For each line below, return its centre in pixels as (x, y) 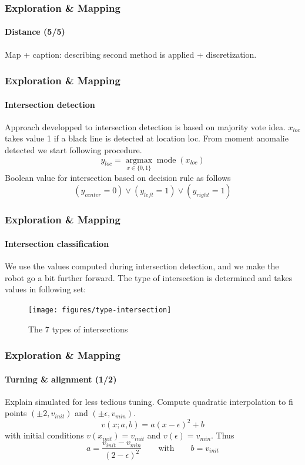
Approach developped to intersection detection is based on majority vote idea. (145, 126)
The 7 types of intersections (78, 329)
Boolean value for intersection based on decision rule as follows (118, 177)
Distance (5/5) (35, 32)
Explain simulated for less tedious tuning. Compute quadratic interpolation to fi (149, 401)
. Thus (223, 435)
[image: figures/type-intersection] (100, 310)
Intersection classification (57, 243)
